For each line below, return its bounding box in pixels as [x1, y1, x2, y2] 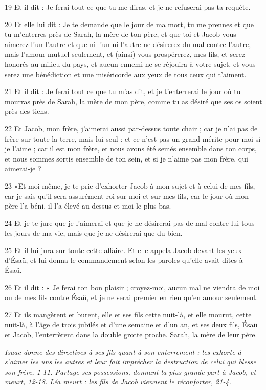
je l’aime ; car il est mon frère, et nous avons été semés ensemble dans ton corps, [5, 143, 257, 154]
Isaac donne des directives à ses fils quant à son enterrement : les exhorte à [5, 346, 241, 357]
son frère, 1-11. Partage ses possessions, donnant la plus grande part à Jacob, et [5, 366, 256, 377]
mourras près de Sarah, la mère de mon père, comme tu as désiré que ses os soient [5, 96, 262, 106]
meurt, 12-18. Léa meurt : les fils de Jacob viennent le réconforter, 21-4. [5, 376, 231, 387]
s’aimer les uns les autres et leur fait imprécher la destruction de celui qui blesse [5, 356, 256, 367]
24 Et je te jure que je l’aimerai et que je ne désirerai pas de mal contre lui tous [5, 217, 255, 228]
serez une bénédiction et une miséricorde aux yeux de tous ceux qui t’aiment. [5, 68, 247, 79]
